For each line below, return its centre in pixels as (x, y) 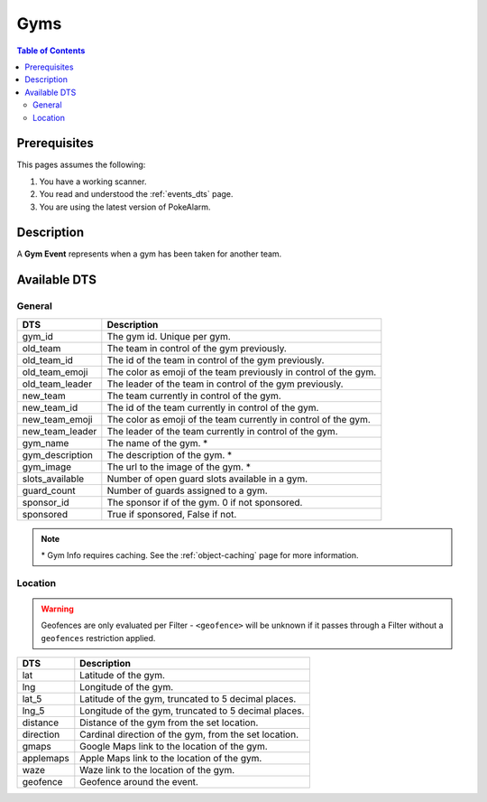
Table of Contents (51, 51)
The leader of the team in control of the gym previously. (225, 384)
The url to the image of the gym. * (179, 467)
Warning (57, 609)
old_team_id (48, 359)
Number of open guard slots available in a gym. (207, 479)
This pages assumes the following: (81, 165)
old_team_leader (57, 384)
